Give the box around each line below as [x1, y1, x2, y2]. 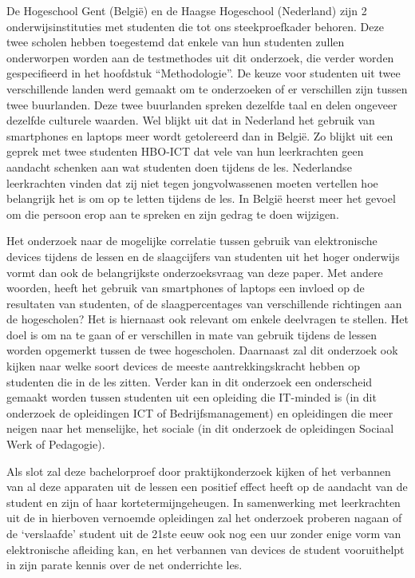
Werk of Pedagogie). [6, 436, 105, 453]
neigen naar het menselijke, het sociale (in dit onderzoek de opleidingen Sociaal [6, 420, 394, 437]
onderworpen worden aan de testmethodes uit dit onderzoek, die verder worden [6, 49, 394, 65]
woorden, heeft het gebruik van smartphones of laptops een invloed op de [6, 279, 365, 296]
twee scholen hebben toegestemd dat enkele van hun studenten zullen [6, 34, 345, 50]
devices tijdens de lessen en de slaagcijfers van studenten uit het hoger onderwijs [6, 247, 400, 264]
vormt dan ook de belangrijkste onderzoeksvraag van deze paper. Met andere [6, 263, 383, 280]
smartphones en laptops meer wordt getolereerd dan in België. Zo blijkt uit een [6, 127, 393, 144]
